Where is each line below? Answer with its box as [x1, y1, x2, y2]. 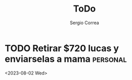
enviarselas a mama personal [5, 53, 127, 64]
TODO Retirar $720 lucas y [5, 42, 119, 54]
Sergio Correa [70, 20, 99, 26]
